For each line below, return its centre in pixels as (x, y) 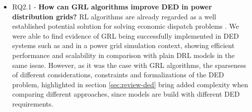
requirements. (33, 103)
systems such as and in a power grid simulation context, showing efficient (123, 45)
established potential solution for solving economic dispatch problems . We (126, 26)
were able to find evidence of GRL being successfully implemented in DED (126, 35)
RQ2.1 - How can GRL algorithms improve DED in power (112, 6)
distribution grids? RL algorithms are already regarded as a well (114, 16)
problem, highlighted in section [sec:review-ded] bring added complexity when (130, 84)
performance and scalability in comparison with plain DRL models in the (123, 55)
